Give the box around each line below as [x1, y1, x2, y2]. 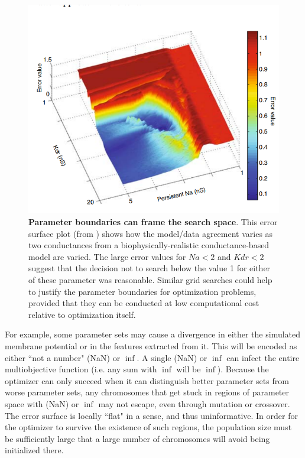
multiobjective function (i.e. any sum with [5, 363, 157, 375]
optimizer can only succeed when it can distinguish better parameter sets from [5, 374, 289, 386]
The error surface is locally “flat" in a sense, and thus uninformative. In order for [5, 409, 298, 421]
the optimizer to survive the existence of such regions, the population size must [5, 421, 292, 433]
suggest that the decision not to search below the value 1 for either [28, 262, 271, 274]
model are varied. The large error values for [28, 250, 186, 262]
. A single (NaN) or [137, 351, 207, 363]
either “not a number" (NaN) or [5, 351, 121, 363]
